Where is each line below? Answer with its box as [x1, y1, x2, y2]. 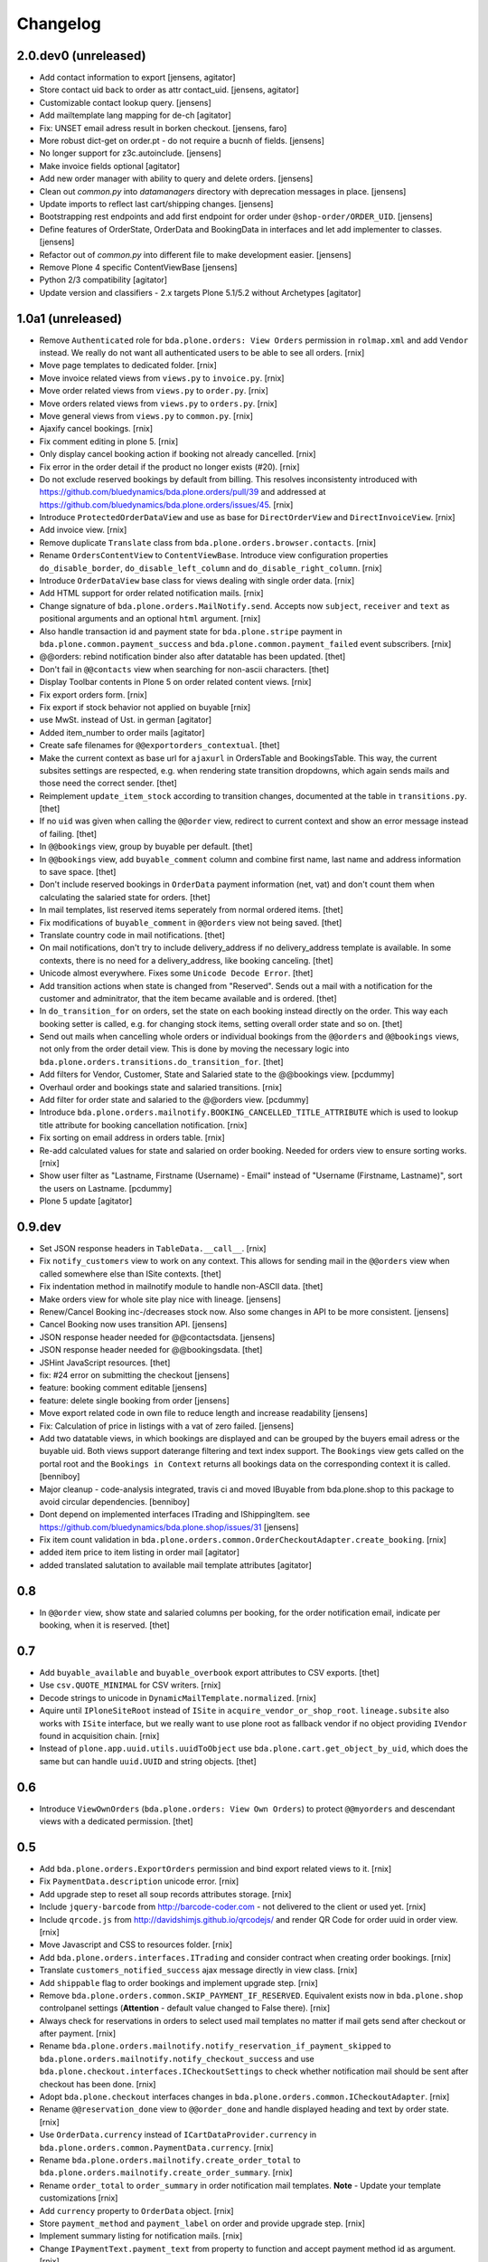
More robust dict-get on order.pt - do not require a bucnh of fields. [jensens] [39, 136, 325, 147]
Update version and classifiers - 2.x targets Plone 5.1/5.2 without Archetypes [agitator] [39, 287, 361, 298]
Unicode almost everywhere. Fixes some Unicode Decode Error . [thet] [39, 968, 314, 979]
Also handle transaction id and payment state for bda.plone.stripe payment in [39, 625, 343, 637]
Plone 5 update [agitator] [39, 1195, 133, 1207]
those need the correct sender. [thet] [39, 778, 178, 789]
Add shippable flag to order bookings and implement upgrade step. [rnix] [39, 1977, 318, 1988]
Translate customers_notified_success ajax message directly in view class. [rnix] [39, 1964, 358, 1976]
